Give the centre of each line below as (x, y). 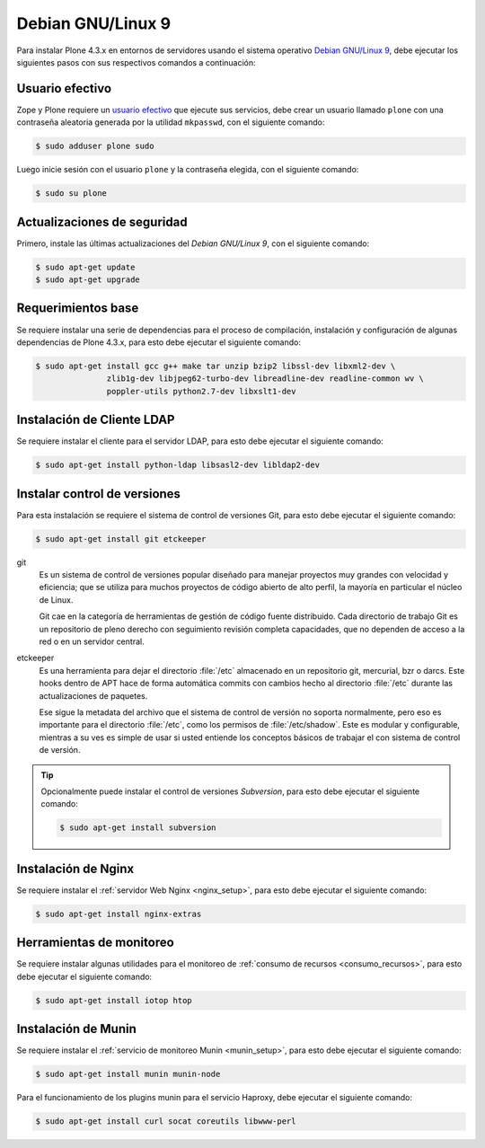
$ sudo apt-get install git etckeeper (121, 539)
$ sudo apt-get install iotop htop (114, 1000)
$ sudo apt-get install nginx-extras (119, 914)
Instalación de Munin (76, 1029)
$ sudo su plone (71, 194)
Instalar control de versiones (99, 494)
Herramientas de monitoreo (95, 943)
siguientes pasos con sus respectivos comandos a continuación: (136, 62)
